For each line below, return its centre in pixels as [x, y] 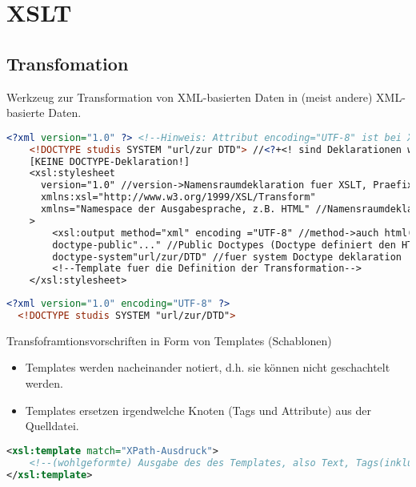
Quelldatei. [52, 426]
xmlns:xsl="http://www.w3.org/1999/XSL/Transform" [178, 197]
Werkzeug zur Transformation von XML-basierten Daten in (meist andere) [190, 97]
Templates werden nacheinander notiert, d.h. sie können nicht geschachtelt [208, 367]
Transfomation [68, 63]
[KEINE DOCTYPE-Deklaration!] [110, 161]
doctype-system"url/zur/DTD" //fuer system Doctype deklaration [227, 257]
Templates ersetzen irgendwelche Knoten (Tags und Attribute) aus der [198, 410]
